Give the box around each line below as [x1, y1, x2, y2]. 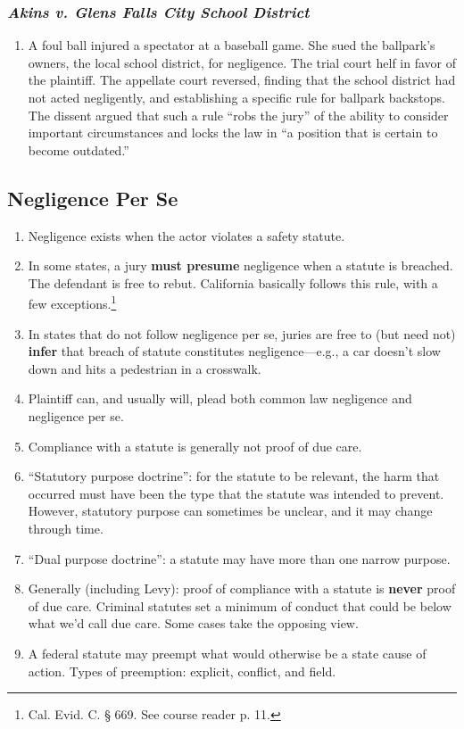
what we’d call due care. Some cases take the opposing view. [28, 614, 359, 633]
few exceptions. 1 [28, 292, 117, 313]
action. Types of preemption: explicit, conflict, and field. [28, 661, 336, 680]
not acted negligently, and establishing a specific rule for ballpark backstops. [28, 88, 446, 106]
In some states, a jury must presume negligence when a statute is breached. [28, 256, 453, 275]
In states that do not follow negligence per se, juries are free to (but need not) [28, 324, 456, 343]
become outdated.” [28, 140, 129, 159]
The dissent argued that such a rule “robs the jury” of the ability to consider [28, 105, 449, 124]
